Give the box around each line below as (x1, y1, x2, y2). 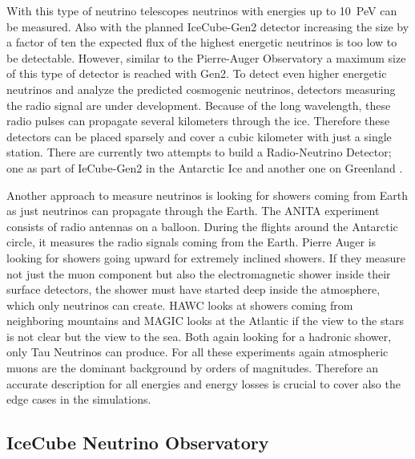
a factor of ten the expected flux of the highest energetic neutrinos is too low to (6, 34, 397, 51)
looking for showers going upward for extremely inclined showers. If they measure (6, 249, 406, 266)
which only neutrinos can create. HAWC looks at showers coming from (6, 296, 353, 313)
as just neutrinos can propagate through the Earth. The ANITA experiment (6, 202, 380, 219)
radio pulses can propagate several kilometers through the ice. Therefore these (6, 112, 390, 129)
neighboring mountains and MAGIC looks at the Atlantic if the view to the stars (6, 312, 404, 329)
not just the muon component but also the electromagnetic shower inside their (6, 265, 391, 282)
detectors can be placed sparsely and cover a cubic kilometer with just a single (6, 128, 392, 144)
